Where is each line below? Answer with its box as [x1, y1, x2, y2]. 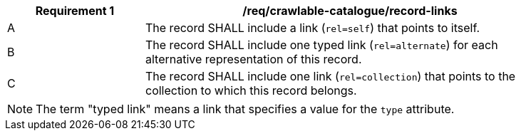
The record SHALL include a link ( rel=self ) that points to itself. [145, 21, 480, 35]
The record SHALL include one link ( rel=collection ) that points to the [145, 69, 516, 83]
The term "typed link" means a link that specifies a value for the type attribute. [36, 102, 455, 116]
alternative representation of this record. [145, 52, 362, 66]
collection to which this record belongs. [145, 83, 357, 98]
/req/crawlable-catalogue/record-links [242, 4, 458, 18]
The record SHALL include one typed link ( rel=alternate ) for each [145, 38, 498, 52]
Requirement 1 [35, 4, 115, 18]
